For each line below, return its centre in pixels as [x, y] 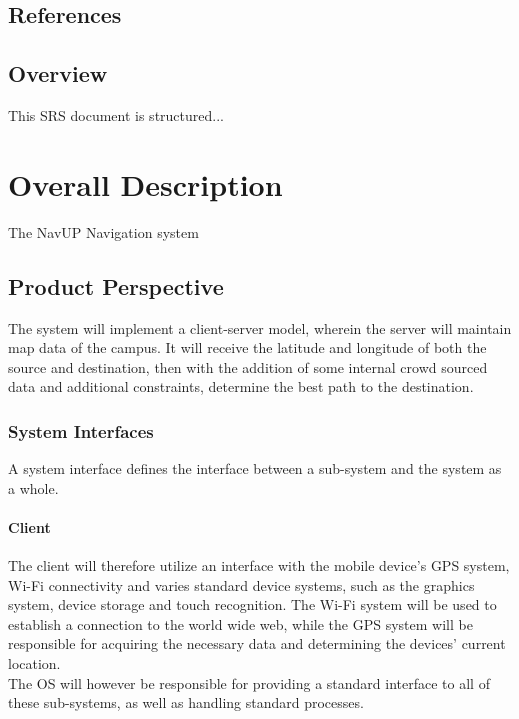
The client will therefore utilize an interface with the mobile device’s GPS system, [259, 565]
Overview [58, 73]
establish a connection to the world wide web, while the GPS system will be [240, 623]
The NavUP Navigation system [103, 231]
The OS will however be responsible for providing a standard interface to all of [249, 682]
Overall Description [145, 183]
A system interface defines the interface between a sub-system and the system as [255, 468]
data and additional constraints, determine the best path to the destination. [241, 386]
